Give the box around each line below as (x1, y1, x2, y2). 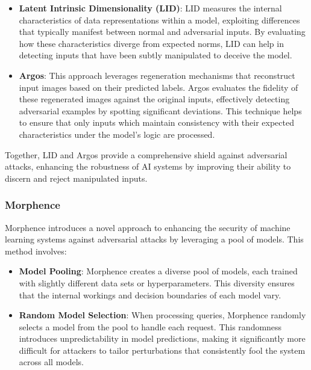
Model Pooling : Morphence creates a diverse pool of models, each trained (19, 265, 298, 277)
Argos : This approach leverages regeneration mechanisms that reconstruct (19, 69, 295, 81)
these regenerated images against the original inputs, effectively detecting (19, 93, 290, 105)
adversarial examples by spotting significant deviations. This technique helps (19, 104, 302, 117)
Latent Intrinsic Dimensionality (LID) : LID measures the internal (19, 2, 282, 14)
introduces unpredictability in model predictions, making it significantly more (19, 332, 306, 345)
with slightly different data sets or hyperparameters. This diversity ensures (19, 276, 295, 289)
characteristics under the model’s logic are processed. (19, 128, 215, 140)
